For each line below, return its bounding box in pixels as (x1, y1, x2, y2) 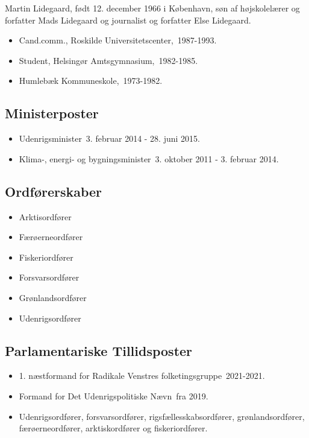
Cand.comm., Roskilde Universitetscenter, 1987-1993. (19, 34, 217, 46)
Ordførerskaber (5, 182, 102, 200)
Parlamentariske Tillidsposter (5, 341, 193, 360)
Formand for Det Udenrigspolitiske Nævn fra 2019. (19, 389, 208, 402)
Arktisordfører (19, 210, 72, 223)
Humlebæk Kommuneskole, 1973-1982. (19, 74, 163, 87)
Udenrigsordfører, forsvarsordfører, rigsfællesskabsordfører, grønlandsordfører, (19, 410, 305, 422)
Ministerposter (5, 104, 99, 122)
